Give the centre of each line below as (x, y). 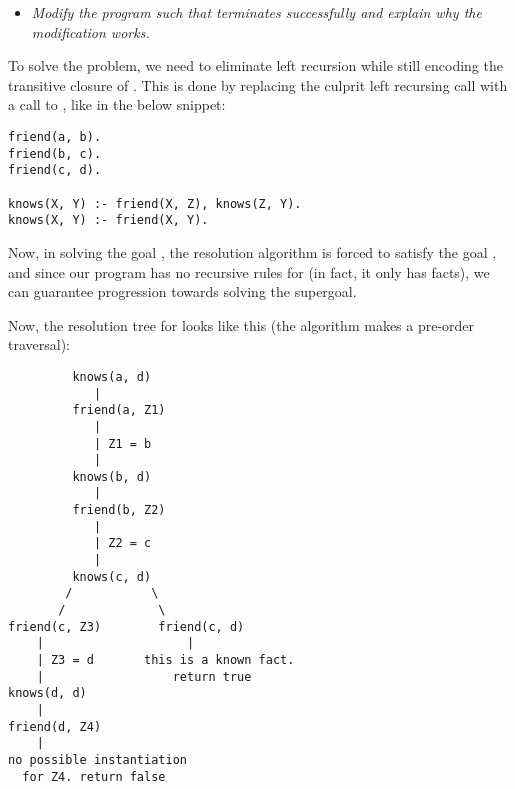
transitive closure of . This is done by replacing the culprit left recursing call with (258, 84)
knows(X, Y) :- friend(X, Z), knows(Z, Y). (155, 203)
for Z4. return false (94, 776)
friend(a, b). (55, 136)
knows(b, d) (112, 476)
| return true (144, 676)
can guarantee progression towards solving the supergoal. (182, 291)
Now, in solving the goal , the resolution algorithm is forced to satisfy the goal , (252, 251)
